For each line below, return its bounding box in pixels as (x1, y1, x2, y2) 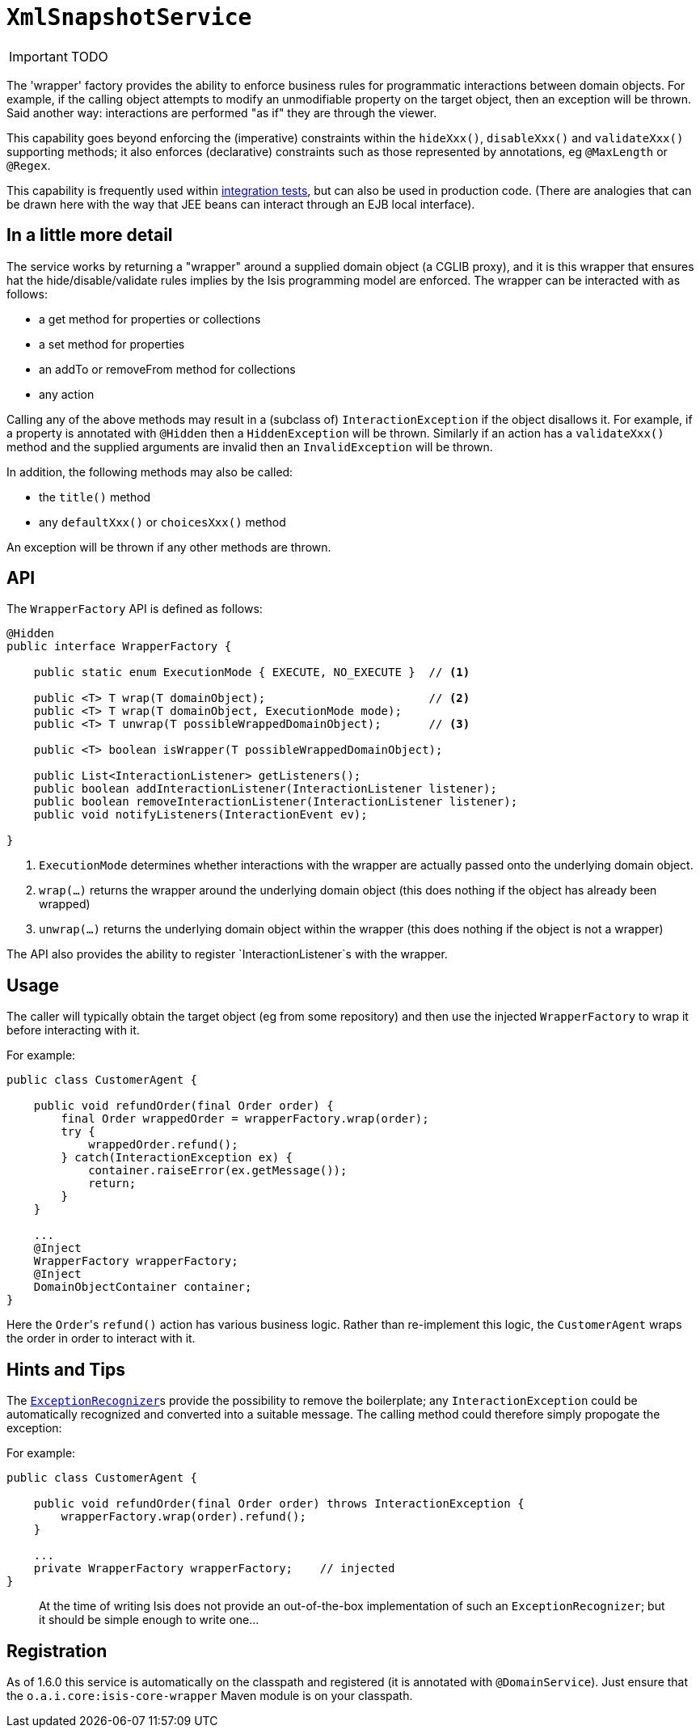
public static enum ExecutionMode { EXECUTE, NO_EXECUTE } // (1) (33, 666, 470, 679)
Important (9, 48, 68, 65)
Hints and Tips (6, 1359, 125, 1380)
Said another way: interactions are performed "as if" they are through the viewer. (6, 105, 437, 120)
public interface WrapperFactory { (6, 640, 232, 653)
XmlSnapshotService (6, 4, 252, 31)
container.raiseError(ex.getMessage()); (88, 1164, 348, 1178)
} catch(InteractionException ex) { (61, 1151, 293, 1165)
